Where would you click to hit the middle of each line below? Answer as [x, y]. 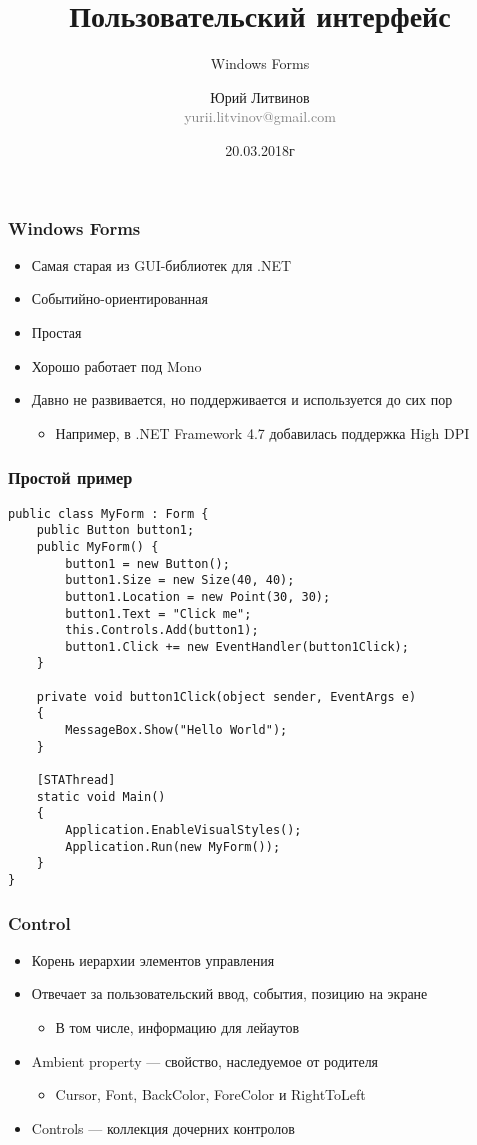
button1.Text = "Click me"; [158, 613]
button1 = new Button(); [147, 563]
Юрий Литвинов [260, 96]
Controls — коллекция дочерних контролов [163, 1127]
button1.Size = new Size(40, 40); [180, 580]
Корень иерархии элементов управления [153, 959]
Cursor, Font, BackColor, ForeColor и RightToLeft [210, 1094]
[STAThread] [76, 780]
